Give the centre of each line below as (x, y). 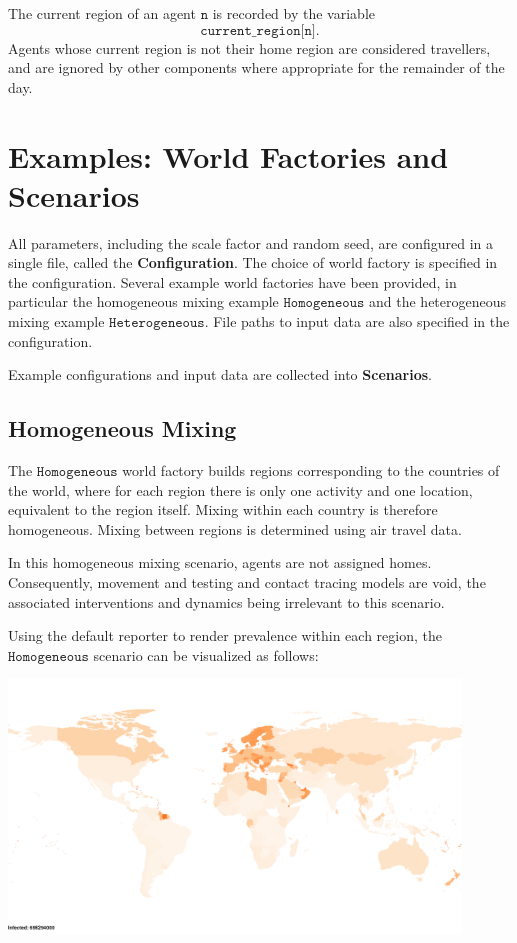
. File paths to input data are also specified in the (357, 321)
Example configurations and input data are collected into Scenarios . (220, 374)
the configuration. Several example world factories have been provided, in (232, 281)
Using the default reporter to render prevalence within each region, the (225, 635)
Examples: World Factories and (228, 155)
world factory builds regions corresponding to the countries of (311, 470)
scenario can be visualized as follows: (206, 654)
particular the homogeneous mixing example (143, 301)
